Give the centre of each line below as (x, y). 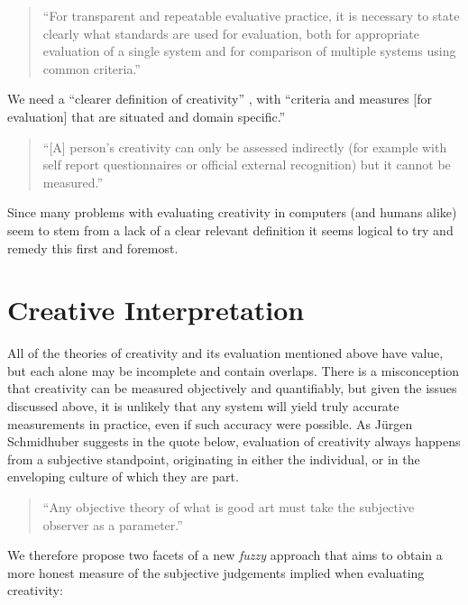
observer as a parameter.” (113, 524)
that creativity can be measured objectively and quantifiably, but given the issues (232, 388)
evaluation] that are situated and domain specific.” (147, 116)
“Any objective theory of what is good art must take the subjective (229, 507)
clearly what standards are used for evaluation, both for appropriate (231, 33)
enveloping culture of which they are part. (123, 477)
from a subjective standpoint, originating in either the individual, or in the (214, 458)
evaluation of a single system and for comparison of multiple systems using (249, 51)
